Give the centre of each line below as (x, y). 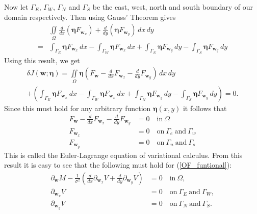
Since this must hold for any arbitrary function (78, 108)
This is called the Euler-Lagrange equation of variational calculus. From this (123, 155)
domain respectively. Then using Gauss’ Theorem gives (90, 17)
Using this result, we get (42, 60)
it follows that (205, 108)
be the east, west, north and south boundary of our (173, 7)
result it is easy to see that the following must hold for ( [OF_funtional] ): (118, 165)
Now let (16, 7)
